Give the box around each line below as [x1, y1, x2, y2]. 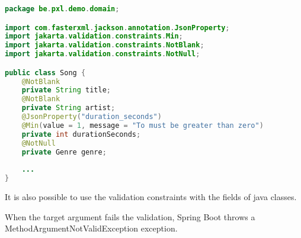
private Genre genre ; [21, 147, 107, 156]
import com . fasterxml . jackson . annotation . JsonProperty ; [5, 23, 230, 32]
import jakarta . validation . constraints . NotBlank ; [5, 41, 204, 50]
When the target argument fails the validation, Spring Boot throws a [5, 210, 255, 223]
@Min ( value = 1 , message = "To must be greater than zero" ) [21, 121, 264, 130]
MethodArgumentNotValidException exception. [5, 222, 178, 234]
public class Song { [5, 68, 86, 77]
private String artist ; [21, 104, 116, 112]
